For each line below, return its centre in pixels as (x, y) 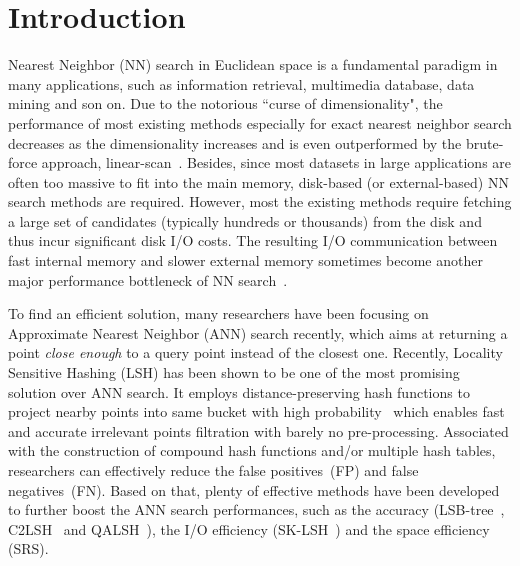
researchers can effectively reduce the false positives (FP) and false (213, 470)
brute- (484, 142)
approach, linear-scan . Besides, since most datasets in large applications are (276, 162)
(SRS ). (28, 548)
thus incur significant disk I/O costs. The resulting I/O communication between (253, 240)
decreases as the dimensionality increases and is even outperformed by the (235, 142)
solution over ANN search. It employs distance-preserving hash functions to (239, 391)
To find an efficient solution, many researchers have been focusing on (218, 313)
